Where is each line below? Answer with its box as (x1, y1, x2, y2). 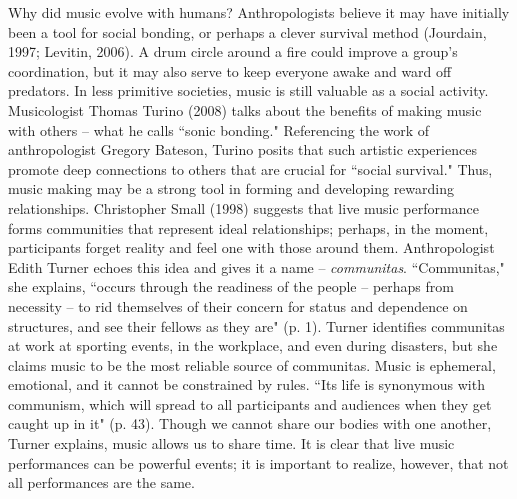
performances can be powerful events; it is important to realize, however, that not (8, 452, 509, 473)
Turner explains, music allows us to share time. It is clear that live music (8, 433, 455, 454)
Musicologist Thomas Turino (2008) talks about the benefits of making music (8, 99, 482, 120)
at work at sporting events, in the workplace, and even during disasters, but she (8, 335, 498, 356)
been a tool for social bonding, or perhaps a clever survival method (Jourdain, (8, 21, 487, 42)
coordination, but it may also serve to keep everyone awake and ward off (8, 60, 452, 81)
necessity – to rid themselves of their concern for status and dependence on (8, 295, 468, 316)
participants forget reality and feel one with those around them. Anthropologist (8, 237, 495, 258)
